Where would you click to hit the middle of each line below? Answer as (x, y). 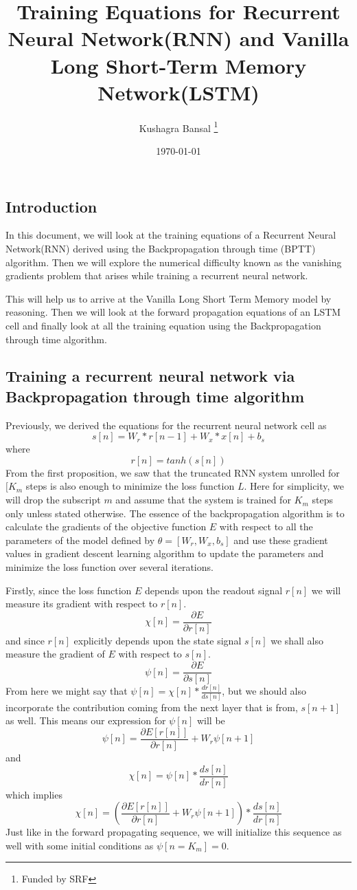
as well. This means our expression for (86, 720)
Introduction (51, 206)
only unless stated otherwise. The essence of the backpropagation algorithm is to (175, 513)
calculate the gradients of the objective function (106, 527)
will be (211, 720)
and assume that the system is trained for (203, 500)
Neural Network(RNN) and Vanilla (178, 38)
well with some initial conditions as (80, 845)
